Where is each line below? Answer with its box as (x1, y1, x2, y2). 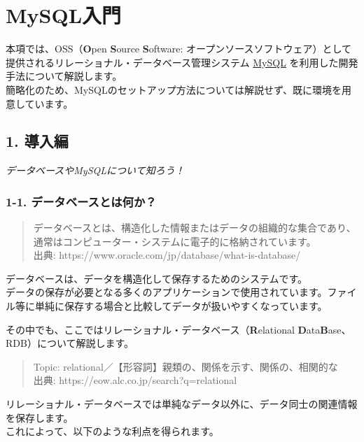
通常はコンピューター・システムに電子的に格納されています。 (33, 234, 316, 248)
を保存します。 (6, 410, 73, 425)
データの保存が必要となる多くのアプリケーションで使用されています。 (6, 285, 328, 299)
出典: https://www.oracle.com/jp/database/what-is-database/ (33, 248, 301, 262)
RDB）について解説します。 (6, 336, 134, 350)
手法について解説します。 (6, 69, 122, 83)
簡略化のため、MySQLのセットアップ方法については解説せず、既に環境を (6, 82, 342, 97)
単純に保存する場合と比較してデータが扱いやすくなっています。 (34, 299, 328, 313)
